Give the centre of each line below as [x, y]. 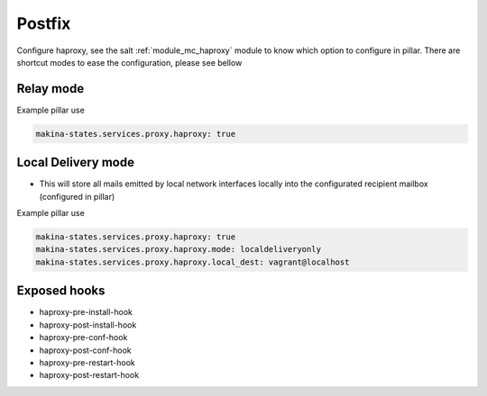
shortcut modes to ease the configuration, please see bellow [129, 62]
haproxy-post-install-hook [88, 325]
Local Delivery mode [76, 162]
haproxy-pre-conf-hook [83, 337]
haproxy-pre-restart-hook [87, 362]
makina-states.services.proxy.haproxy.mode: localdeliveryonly [179, 249]
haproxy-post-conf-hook [85, 350]
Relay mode [51, 89]
